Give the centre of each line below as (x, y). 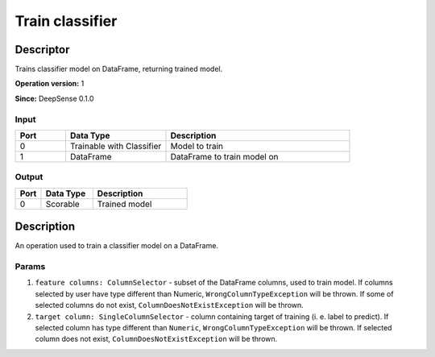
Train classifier (66, 21)
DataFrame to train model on (224, 156)
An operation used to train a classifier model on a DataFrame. (117, 246)
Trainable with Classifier (116, 146)
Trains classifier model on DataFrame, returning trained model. (119, 69)
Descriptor (42, 50)
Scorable (62, 204)
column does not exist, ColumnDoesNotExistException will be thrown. (156, 339)
